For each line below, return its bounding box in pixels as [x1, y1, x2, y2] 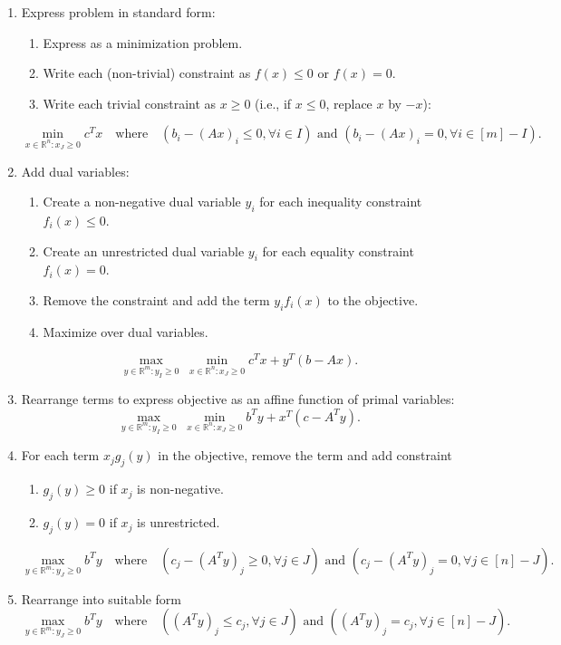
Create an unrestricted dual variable [43, 241, 245, 260]
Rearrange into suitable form [21, 589, 181, 608]
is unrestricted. [137, 513, 220, 532]
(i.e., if [255, 93, 292, 112]
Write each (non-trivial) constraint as [43, 63, 251, 82]
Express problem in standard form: [21, 3, 216, 21]
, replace [325, 93, 372, 112]
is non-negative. [137, 479, 224, 498]
